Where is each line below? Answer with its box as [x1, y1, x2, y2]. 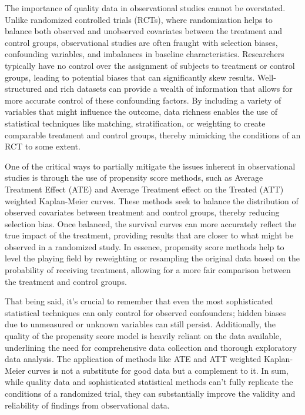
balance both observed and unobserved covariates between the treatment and [5, 25, 283, 37]
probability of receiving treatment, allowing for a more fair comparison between [5, 264, 291, 276]
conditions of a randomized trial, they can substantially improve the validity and [5, 387, 296, 399]
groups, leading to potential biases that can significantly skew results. [5, 71, 255, 83]
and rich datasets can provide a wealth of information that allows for [44, 82, 293, 95]
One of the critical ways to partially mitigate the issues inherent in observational [5, 160, 296, 172]
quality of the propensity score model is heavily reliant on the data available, [5, 330, 281, 342]
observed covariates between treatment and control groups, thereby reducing [5, 206, 280, 218]
